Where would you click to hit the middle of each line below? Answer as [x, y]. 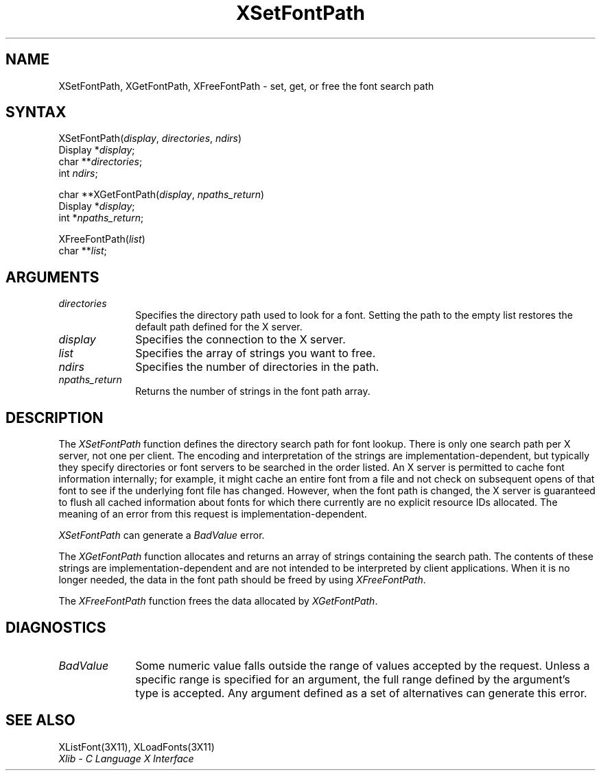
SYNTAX [36, 112]
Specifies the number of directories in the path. [257, 367]
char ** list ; [83, 251]
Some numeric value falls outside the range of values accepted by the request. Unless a [363, 665]
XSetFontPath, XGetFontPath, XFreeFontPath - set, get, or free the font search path [246, 86]
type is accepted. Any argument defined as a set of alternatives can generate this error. [361, 693]
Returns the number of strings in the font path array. [253, 391]
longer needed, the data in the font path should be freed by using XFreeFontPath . [242, 580]
